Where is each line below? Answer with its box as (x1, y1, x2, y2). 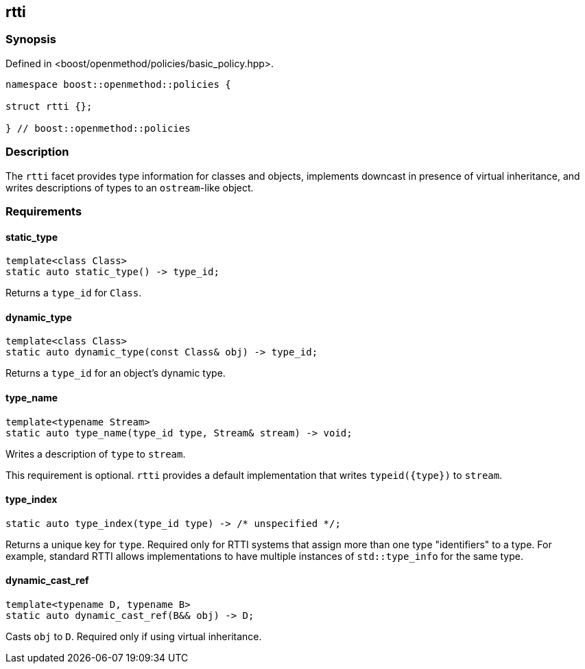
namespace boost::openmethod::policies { (5, 78, 231, 90)
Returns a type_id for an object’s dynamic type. (5, 367, 226, 379)
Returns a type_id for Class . (5, 287, 142, 299)
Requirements (5, 204, 82, 218)
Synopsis (5, 32, 56, 47)
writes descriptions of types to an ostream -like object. (5, 181, 254, 193)
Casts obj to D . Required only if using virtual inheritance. (5, 631, 262, 643)
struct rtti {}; (5, 100, 93, 112)
